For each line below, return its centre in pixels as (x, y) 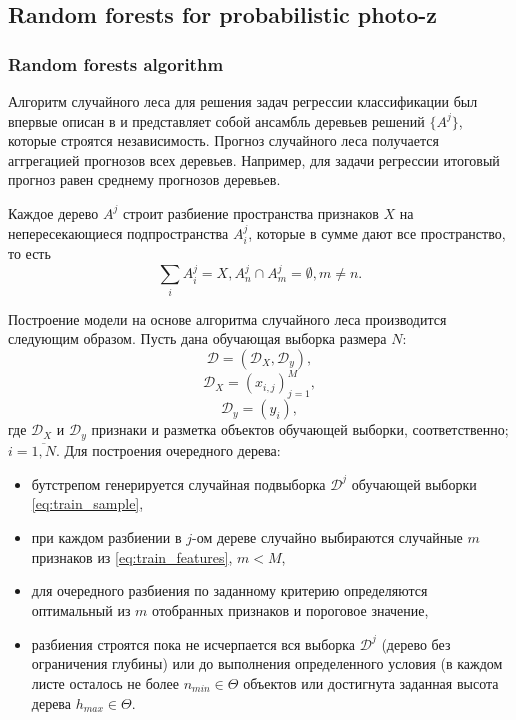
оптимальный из (81, 609)
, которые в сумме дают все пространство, (377, 232)
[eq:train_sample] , (87, 503)
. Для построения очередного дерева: (168, 449)
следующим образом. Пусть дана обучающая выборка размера (197, 338)
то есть (29, 252)
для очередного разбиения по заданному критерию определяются (229, 590)
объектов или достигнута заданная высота (371, 683)
